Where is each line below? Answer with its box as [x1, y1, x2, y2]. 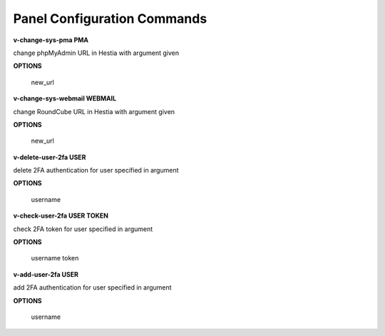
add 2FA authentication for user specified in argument [13, 283, 172, 292]
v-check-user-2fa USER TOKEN [13, 211, 109, 220]
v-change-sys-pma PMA [13, 36, 89, 44]
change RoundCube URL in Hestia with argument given [13, 107, 175, 116]
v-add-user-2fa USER [13, 270, 78, 278]
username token [31, 254, 79, 263]
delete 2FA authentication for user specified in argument [13, 166, 179, 175]
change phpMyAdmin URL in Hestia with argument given [13, 49, 180, 57]
